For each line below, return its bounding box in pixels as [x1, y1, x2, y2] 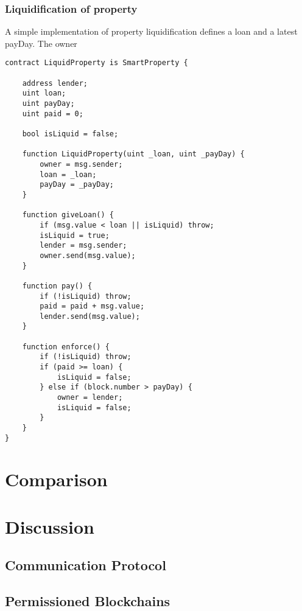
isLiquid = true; [40, 231, 110, 240]
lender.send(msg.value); [40, 312, 140, 321]
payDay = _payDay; [40, 180, 114, 189]
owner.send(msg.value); [40, 251, 136, 260]
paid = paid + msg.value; [40, 302, 145, 311]
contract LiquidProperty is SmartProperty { [5, 58, 188, 68]
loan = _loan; [40, 170, 97, 179]
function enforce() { [22, 342, 110, 351]
